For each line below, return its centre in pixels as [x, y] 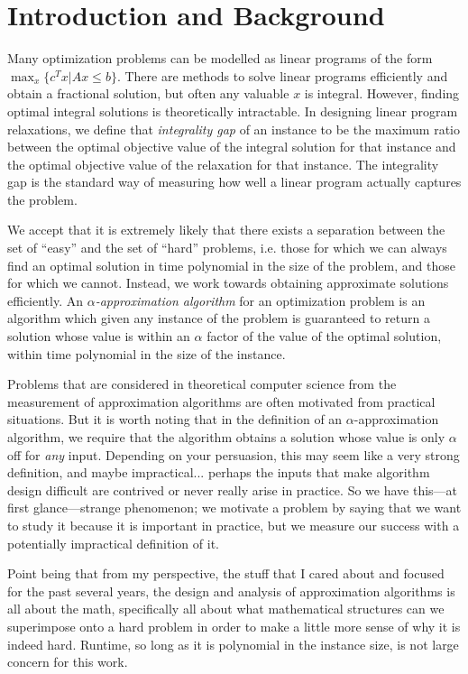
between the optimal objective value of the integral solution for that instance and [232, 147]
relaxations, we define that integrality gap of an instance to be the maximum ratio [234, 129]
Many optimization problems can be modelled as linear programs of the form [220, 58]
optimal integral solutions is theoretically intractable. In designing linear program [233, 111]
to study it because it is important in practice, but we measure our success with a [234, 525]
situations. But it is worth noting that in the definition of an [175, 419]
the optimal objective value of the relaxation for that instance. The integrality [223, 164]
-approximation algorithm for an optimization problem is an [260, 300]
